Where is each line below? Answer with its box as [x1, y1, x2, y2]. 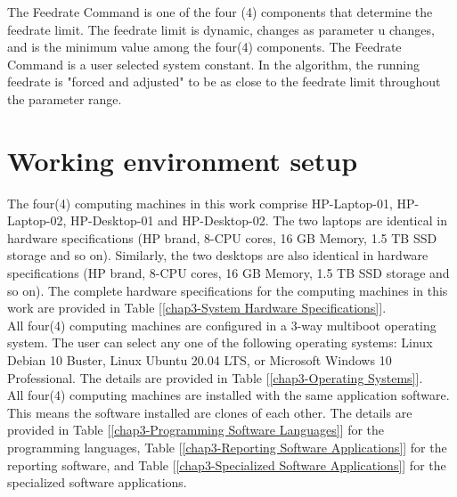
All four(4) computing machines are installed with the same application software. [7, 386, 450, 404]
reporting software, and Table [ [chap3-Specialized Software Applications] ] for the [7, 455, 446, 474]
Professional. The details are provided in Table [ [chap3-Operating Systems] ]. [7, 368, 423, 387]
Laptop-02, [7, 211, 67, 230]
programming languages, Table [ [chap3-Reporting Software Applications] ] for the [7, 438, 447, 456]
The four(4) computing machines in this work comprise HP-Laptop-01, [7, 193, 393, 212]
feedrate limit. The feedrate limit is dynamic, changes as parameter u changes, [7, 20, 435, 38]
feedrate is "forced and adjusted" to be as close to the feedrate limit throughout [7, 72, 441, 91]
